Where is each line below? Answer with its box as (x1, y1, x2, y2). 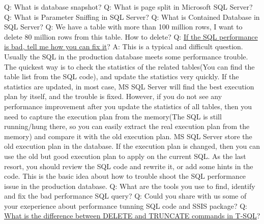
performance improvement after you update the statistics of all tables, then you (4, 101, 252, 111)
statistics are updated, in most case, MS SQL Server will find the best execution (4, 81, 254, 91)
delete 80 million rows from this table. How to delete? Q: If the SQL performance (4, 31, 258, 42)
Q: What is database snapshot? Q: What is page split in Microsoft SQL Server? (4, 2, 253, 12)
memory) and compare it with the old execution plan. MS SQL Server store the (4, 131, 252, 141)
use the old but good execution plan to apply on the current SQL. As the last (4, 150, 246, 161)
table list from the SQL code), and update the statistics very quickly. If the (4, 71, 239, 82)
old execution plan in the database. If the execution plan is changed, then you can (4, 141, 260, 151)
